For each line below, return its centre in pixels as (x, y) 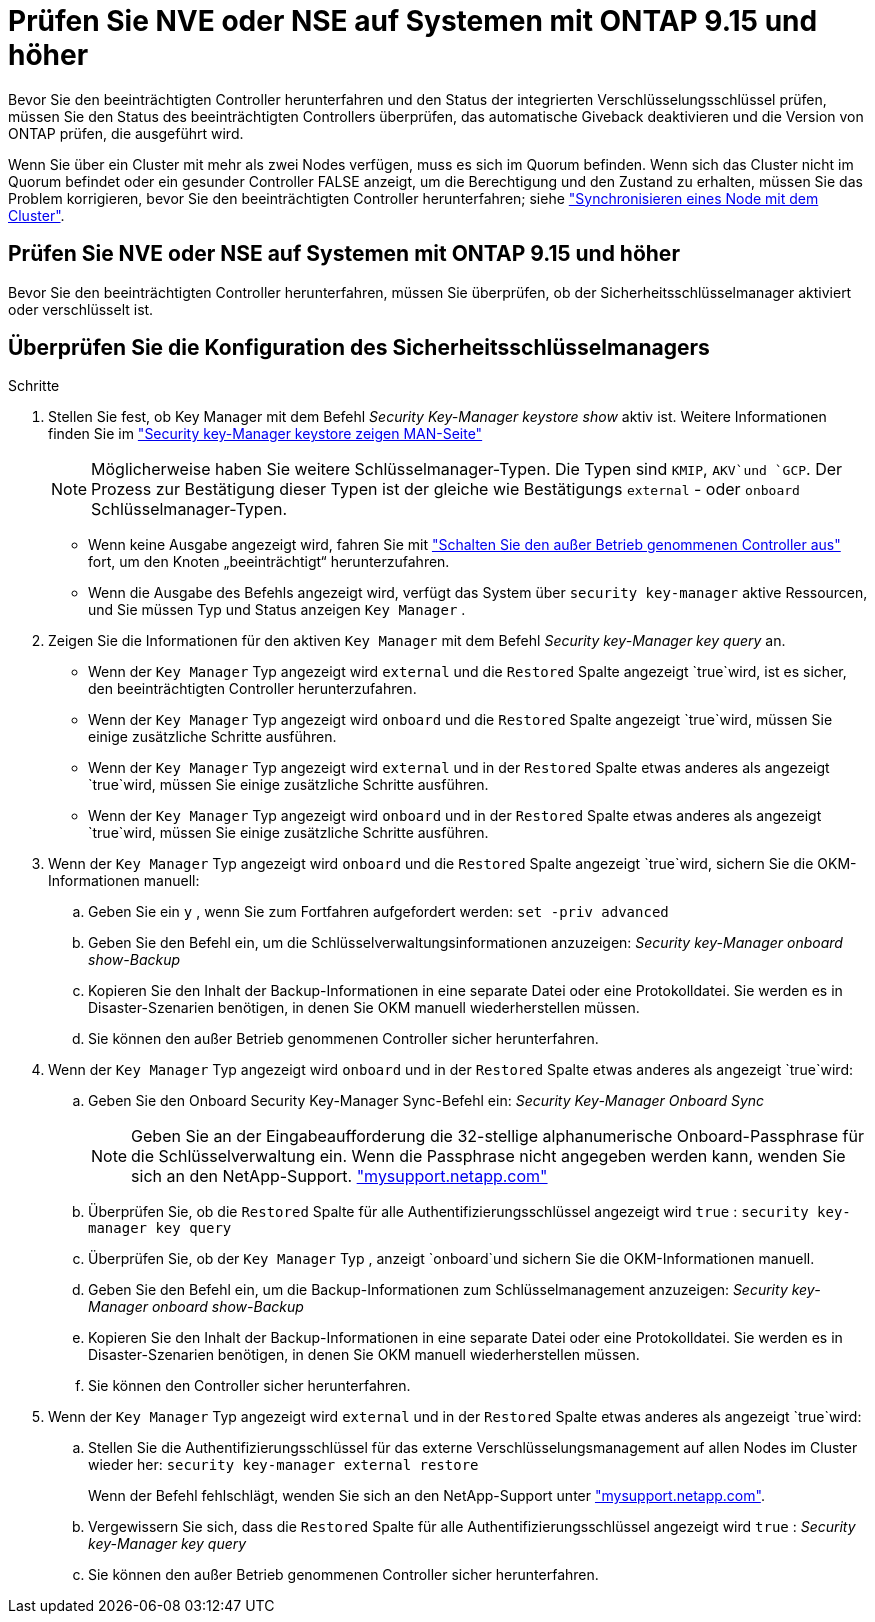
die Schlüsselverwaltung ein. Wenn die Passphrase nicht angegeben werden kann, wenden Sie (488, 1156)
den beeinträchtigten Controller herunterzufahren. (252, 689)
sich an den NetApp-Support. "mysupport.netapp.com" (339, 1176)
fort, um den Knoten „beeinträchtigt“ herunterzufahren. (269, 562)
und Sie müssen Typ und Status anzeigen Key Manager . (277, 610)
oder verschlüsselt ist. (81, 309)
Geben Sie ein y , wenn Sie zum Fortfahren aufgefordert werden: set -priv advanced (378, 912)
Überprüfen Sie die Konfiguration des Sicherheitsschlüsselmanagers (359, 348)
